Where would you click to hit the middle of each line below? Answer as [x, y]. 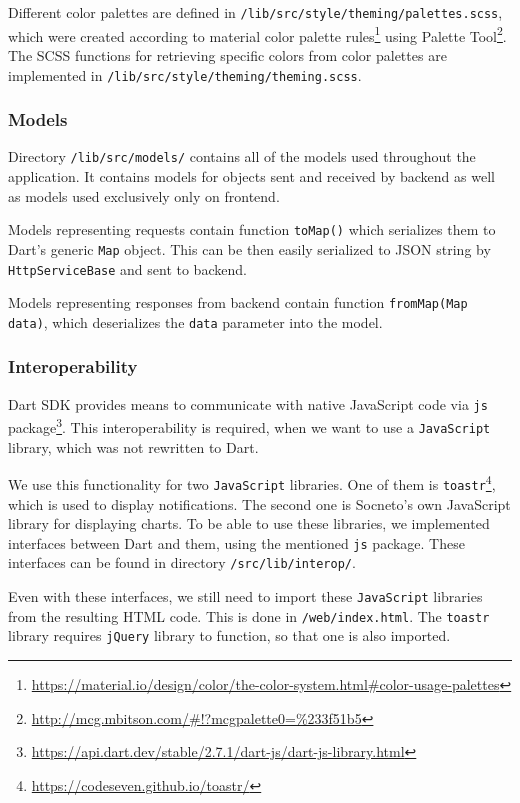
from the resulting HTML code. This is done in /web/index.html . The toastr [249, 615]
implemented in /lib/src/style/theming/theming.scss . [185, 74]
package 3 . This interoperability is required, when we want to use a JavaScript [249, 426]
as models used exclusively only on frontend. [144, 195]
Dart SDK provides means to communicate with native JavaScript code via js [248, 403]
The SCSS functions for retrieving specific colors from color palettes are [227, 54]
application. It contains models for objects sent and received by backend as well [251, 176]
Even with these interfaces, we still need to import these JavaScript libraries [245, 596]
